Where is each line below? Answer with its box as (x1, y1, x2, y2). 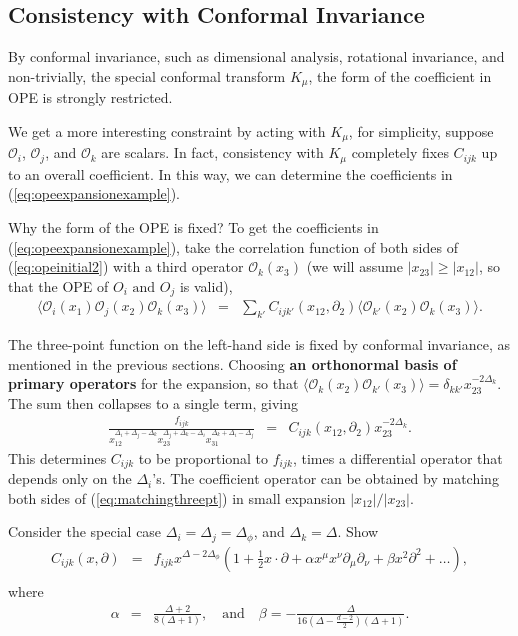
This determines (8, 447, 107, 468)
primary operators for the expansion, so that (8, 373, 299, 394)
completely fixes (351, 142, 449, 163)
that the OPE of (8, 275, 109, 296)
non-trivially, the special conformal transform (8, 65, 286, 86)
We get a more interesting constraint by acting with (8, 120, 326, 141)
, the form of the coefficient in (308, 65, 492, 86)
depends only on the (8, 468, 132, 489)
